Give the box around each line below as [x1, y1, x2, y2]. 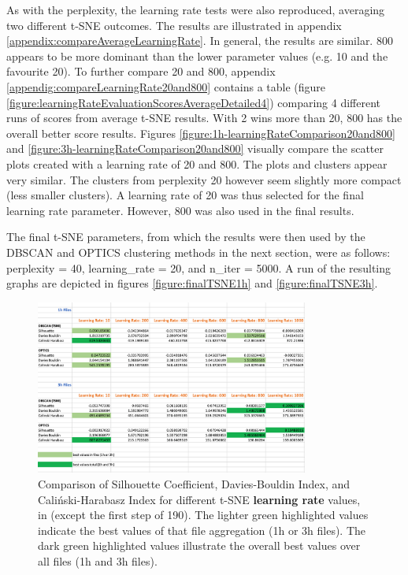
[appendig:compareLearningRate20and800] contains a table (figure [6, 78, 326, 95]
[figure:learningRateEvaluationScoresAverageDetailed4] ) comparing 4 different [6, 94, 380, 110]
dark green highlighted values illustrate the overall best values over [38, 537, 361, 554]
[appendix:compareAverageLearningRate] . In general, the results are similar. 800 [6, 32, 393, 49]
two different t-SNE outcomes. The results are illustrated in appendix [6, 17, 342, 33]
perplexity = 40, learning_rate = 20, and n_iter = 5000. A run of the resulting [6, 259, 391, 276]
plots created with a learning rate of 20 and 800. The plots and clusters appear [6, 155, 388, 172]
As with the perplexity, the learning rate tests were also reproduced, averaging [6, 2, 385, 17]
